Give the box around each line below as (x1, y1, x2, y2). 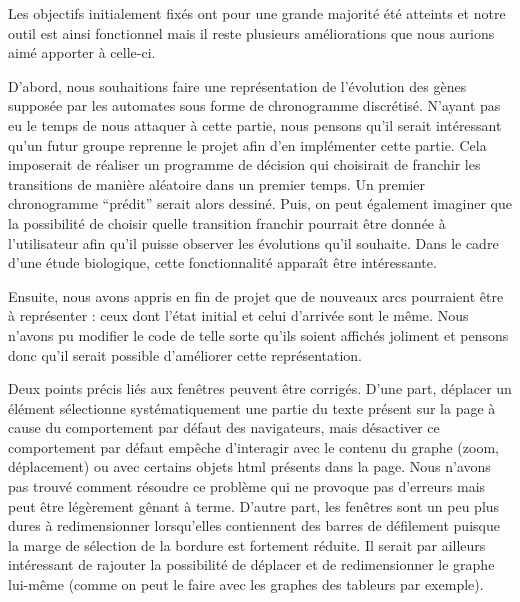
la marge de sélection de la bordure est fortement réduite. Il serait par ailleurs (8, 534, 486, 555)
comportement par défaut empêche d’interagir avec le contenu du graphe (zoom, (8, 436, 499, 457)
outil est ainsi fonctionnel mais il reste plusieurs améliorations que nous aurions (8, 22, 495, 43)
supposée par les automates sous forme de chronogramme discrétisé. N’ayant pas (8, 95, 501, 116)
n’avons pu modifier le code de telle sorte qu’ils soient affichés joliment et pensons (8, 324, 509, 345)
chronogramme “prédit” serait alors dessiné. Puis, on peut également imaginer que (8, 193, 513, 214)
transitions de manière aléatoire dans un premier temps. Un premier (8, 173, 426, 194)
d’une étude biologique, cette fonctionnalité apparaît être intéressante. (8, 252, 437, 273)
